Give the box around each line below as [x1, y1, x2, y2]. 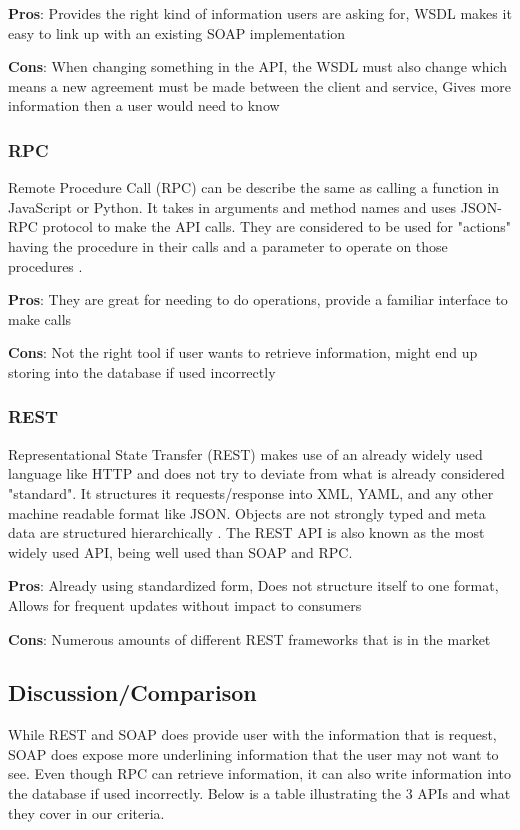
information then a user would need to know [8, 95, 280, 116]
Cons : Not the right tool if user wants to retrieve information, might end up [8, 342, 478, 363]
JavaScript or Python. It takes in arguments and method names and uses [8, 196, 457, 217]
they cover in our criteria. [8, 802, 165, 823]
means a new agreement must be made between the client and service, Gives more [8, 75, 511, 96]
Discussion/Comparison [8, 677, 257, 708]
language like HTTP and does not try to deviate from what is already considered [8, 463, 505, 484]
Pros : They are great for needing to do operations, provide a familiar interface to [8, 289, 508, 310]
